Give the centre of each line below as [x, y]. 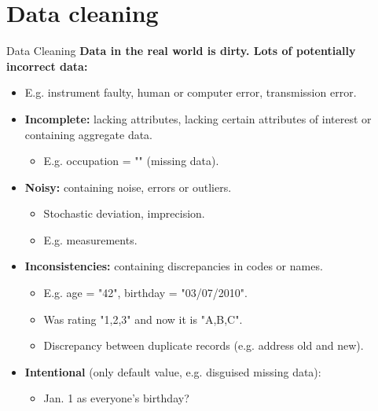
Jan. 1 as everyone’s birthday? [116, 398]
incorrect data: [47, 66]
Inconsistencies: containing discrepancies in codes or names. [174, 266]
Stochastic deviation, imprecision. [124, 213]
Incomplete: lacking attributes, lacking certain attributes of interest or [198, 118]
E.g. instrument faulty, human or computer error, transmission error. [191, 92]
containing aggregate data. [89, 134]
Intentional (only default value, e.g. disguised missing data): [173, 371]
